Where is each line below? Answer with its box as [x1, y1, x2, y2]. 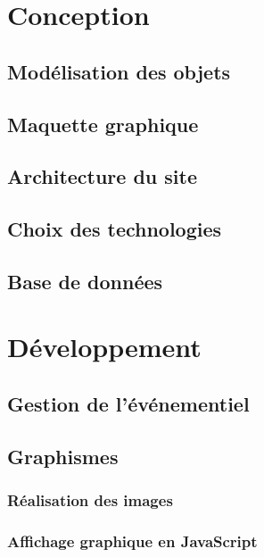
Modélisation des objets [7, 57, 231, 85]
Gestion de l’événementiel [7, 390, 250, 418]
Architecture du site [7, 162, 198, 190]
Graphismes [7, 442, 119, 470]
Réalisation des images [7, 489, 173, 511]
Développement [7, 328, 202, 365]
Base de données [7, 267, 163, 295]
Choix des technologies [7, 215, 222, 243]
